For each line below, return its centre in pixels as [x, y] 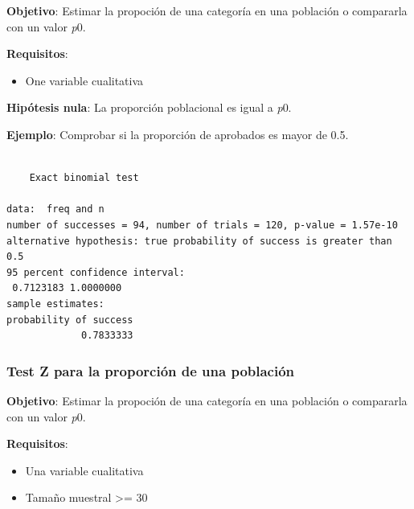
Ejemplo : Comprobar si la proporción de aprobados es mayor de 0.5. [178, 134]
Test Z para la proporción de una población [151, 370]
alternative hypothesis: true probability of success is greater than [199, 241]
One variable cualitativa [84, 80]
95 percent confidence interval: [96, 272]
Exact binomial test [84, 178]
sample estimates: [55, 304]
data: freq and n [55, 209]
